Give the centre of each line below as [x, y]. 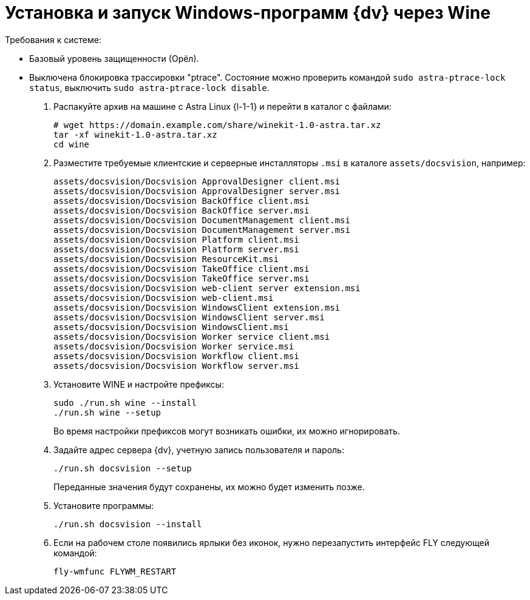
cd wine [72, 144]
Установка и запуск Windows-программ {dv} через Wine [248, 13]
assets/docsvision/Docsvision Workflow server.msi [176, 366]
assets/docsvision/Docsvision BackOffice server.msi [182, 210]
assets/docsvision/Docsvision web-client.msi [164, 298]
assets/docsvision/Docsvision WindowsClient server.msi [189, 317]
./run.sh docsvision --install [128, 524]
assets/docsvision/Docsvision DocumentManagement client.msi [202, 220]
